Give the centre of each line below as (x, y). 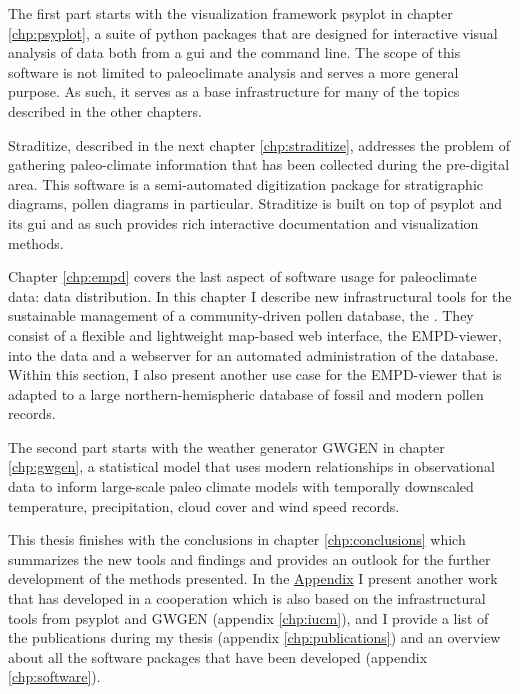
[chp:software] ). (54, 676)
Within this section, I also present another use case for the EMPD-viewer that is (255, 374)
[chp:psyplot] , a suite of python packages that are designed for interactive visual (253, 32)
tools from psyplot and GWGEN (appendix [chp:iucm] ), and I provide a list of (248, 617)
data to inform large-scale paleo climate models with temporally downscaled (241, 486)
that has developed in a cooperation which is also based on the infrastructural (247, 598)
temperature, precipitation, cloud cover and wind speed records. (204, 505)
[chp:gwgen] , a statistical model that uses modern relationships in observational (251, 466)
